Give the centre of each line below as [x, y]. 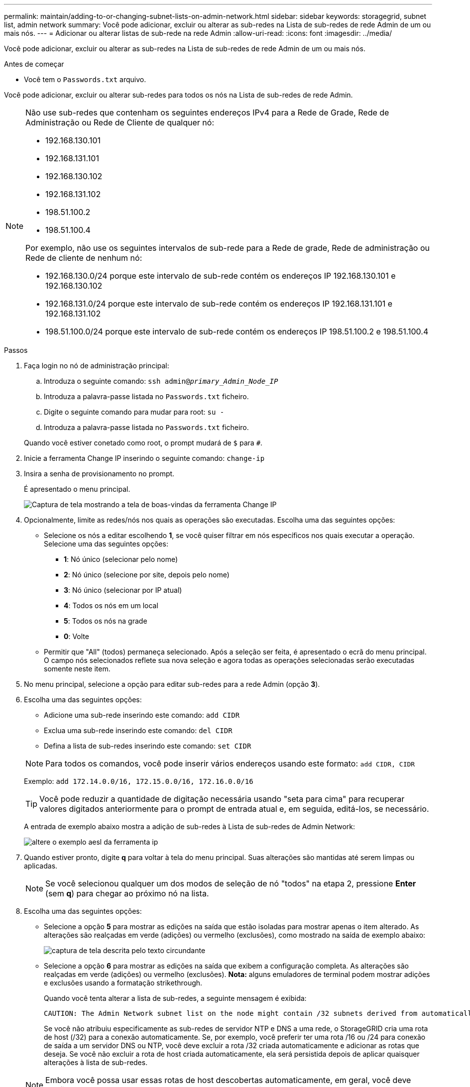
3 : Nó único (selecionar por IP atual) [123, 590]
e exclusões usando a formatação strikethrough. [123, 983]
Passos [16, 350]
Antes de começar [34, 64]
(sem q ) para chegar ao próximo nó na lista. [127, 893]
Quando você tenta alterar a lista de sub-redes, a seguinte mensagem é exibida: [175, 998]
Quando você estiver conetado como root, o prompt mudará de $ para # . [143, 443]
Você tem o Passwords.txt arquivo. [85, 79]
